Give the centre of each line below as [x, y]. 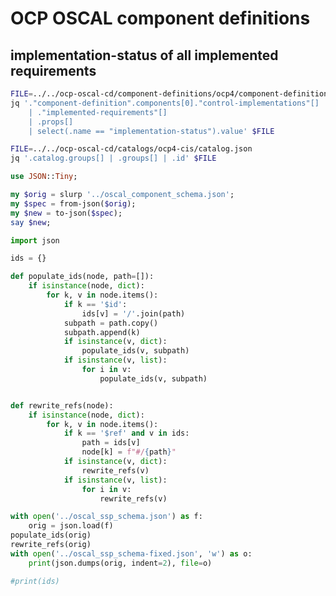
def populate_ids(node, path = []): [82, 277]
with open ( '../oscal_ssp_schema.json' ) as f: [106, 517]
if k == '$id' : [95, 304]
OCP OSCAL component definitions [160, 18]
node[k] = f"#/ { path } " [129, 452]
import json [35, 240]
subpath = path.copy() [111, 323]
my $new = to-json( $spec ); [66, 213]
